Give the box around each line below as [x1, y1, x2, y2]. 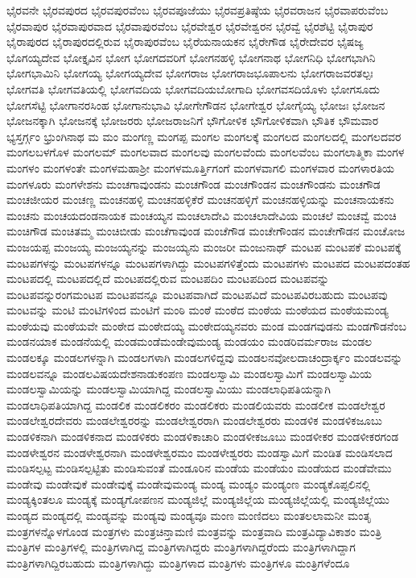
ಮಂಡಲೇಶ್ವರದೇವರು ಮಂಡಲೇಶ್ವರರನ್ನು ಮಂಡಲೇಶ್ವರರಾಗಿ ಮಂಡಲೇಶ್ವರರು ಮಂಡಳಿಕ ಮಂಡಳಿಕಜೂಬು [6, 412, 382, 429]
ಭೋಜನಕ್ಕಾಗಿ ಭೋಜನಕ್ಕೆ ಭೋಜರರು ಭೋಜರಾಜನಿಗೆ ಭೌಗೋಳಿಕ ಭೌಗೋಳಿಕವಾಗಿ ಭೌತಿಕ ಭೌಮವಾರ [6, 112, 379, 129]
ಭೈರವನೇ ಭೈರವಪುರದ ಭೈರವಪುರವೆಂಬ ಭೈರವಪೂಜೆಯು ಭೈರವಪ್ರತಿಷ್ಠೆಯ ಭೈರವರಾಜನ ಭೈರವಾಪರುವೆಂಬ [6, 2, 389, 18]
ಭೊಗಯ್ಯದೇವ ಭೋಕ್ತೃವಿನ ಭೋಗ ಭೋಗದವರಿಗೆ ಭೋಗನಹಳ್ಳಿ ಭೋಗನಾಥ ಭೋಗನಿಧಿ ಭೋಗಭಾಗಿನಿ [6, 48, 376, 65]
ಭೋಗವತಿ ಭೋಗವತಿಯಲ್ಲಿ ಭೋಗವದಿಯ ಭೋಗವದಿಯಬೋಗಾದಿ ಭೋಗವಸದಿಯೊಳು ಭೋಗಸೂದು [6, 80, 380, 97]
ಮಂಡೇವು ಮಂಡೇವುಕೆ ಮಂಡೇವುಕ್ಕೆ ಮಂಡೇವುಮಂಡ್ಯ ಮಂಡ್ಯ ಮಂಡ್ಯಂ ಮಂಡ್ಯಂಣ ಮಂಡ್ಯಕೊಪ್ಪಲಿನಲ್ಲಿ [6, 475, 371, 492]
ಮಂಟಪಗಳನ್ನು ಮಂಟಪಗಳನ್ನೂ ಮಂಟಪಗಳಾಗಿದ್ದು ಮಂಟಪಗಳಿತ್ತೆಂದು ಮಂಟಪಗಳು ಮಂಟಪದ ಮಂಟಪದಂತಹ [6, 254, 410, 271]
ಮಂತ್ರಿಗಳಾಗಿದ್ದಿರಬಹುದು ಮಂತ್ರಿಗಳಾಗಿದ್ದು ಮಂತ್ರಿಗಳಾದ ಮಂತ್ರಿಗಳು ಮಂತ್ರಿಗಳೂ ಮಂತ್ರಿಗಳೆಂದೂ [6, 554, 350, 571]
